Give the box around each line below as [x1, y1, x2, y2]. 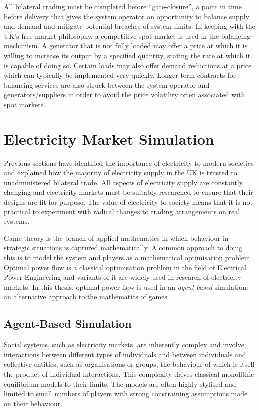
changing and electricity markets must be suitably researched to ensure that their [4, 187, 253, 197]
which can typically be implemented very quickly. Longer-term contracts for [4, 70, 236, 80]
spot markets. [4, 99, 46, 109]
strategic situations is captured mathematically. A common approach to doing [4, 242, 243, 253]
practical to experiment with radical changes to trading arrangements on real [4, 206, 240, 216]
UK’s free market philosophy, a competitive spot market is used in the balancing [4, 30, 251, 41]
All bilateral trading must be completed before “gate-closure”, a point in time [4, 1, 242, 11]
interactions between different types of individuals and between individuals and [4, 349, 246, 359]
